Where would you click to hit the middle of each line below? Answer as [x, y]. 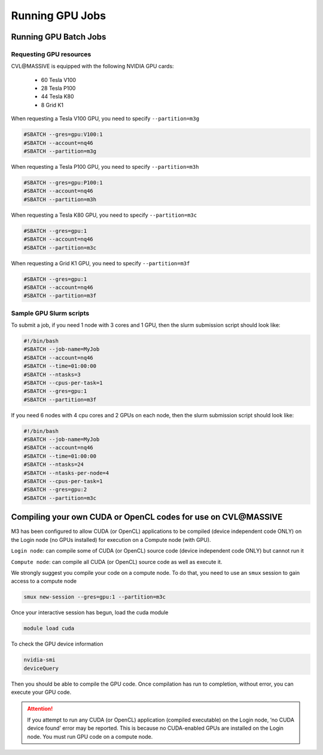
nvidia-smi [39, 660]
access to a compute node [44, 581]
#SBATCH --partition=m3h [60, 199]
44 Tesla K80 [57, 96]
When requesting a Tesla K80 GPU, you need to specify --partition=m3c [104, 215]
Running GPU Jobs [59, 16]
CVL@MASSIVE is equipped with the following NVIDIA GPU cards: [92, 66]
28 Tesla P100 [58, 88]
